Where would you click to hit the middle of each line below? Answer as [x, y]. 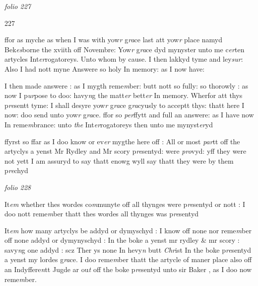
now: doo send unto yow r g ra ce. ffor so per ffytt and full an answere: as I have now [129, 115]
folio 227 [18, 6]
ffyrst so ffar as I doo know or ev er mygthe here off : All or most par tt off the [122, 141]
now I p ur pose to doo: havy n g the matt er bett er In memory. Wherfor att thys [124, 95]
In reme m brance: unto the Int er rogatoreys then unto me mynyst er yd [109, 124]
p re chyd [16, 170]
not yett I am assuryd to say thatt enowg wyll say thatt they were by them [119, 160]
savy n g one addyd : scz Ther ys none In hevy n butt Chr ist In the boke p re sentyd [128, 249]
